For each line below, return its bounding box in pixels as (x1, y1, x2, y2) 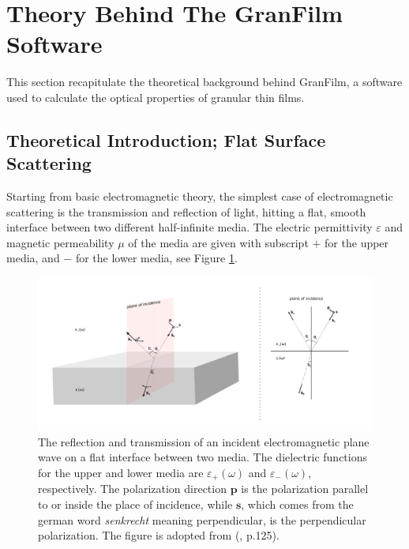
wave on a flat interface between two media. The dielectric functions (38, 449, 367, 465)
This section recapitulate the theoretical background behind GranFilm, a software (6, 73, 403, 90)
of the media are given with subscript (128, 234, 309, 250)
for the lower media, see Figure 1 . (75, 250, 238, 266)
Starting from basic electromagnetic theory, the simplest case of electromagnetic (6, 188, 393, 205)
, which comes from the (241, 496, 354, 513)
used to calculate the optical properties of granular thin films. (6, 88, 305, 105)
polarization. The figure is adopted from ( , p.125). (38, 527, 280, 543)
